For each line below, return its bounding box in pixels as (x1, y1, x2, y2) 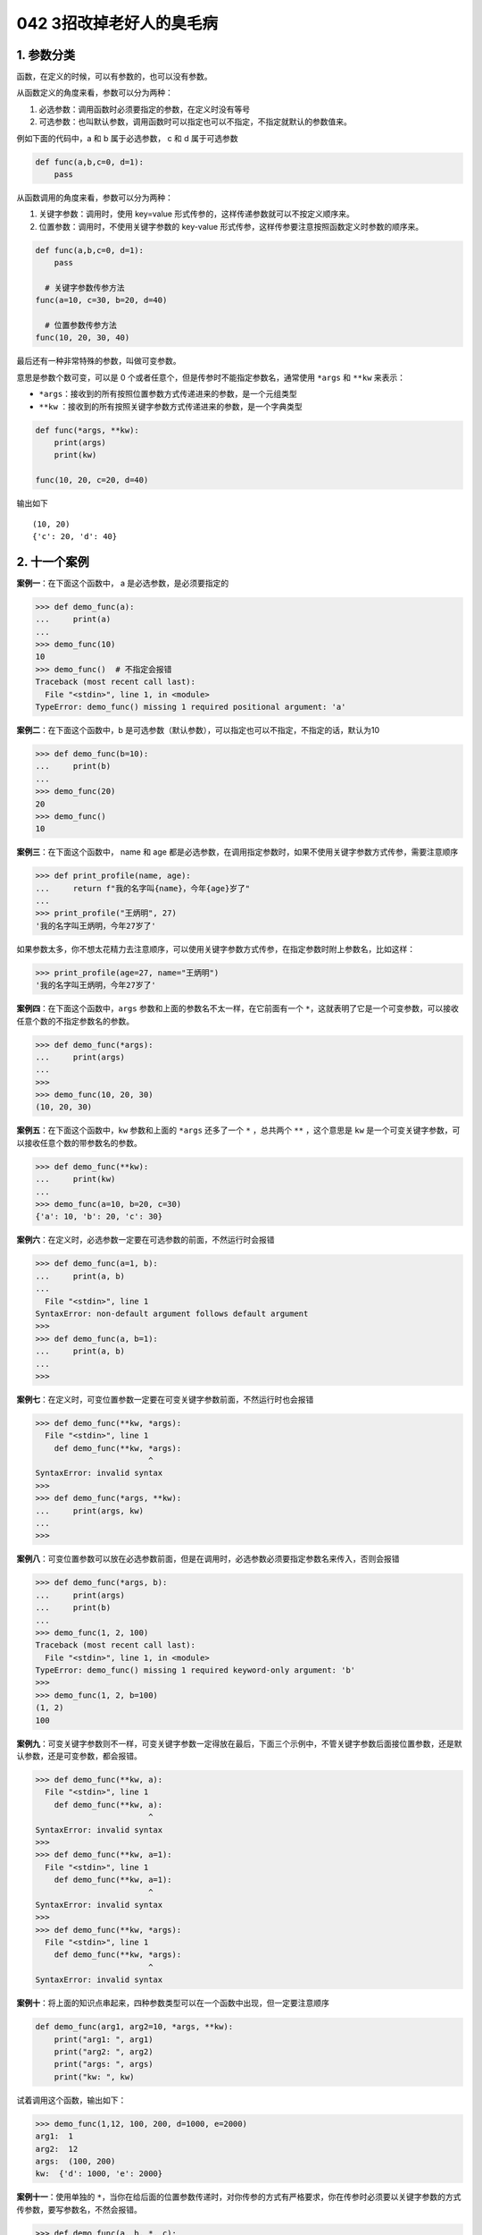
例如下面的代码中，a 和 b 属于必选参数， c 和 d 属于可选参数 (16, 132, 238, 143)
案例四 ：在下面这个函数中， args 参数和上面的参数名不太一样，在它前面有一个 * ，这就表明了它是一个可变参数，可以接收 (16, 1003, 460, 1014)
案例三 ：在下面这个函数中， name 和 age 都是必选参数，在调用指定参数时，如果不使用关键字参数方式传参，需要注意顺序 (16, 847, 459, 857)
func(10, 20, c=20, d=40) (35, 475, 149, 485)
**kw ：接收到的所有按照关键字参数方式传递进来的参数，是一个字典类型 (38, 401, 303, 411)
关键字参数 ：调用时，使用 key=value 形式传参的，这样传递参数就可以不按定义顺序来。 (38, 208, 354, 219)
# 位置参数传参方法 (45, 320, 118, 331)
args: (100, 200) (35, 2155, 116, 2166)
